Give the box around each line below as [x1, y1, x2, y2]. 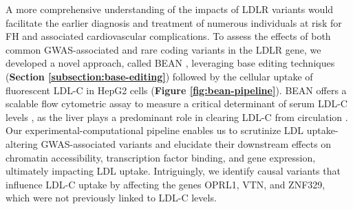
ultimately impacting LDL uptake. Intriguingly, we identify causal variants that [6, 164, 341, 178]
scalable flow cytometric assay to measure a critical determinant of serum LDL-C [6, 96, 347, 111]
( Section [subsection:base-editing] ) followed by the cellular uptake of [6, 69, 313, 83]
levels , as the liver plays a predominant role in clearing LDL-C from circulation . [6, 109, 348, 124]
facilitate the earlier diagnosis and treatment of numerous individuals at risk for [6, 15, 342, 30]
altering [6, 136, 38, 151]
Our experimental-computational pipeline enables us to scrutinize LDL [6, 123, 304, 137]
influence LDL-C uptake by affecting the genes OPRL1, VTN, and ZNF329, [6, 177, 325, 191]
